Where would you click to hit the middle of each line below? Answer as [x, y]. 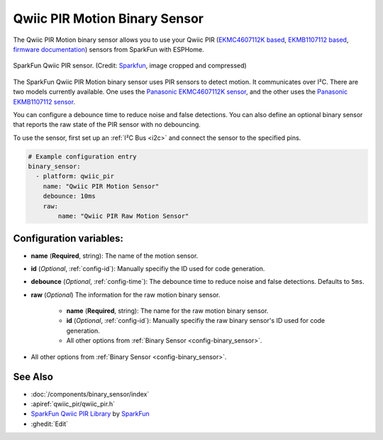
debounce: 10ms [69, 196]
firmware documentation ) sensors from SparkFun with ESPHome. [109, 49]
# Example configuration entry [83, 156]
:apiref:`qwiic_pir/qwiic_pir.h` [73, 404]
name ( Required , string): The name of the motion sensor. [115, 255]
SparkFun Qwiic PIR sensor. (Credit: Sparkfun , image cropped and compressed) [130, 66]
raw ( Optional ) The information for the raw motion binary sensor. [126, 295]
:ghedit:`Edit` [50, 424]
